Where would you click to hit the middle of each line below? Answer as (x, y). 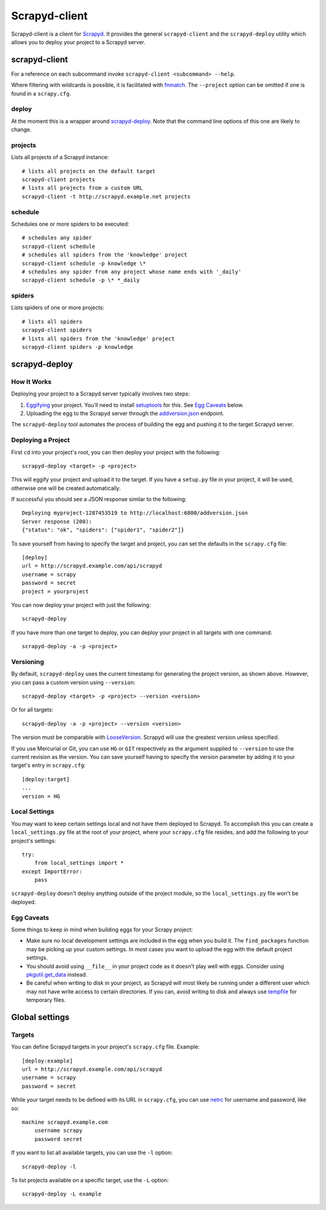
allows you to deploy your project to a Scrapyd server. (78, 42)
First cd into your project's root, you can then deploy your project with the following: (116, 452)
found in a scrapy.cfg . (41, 93)
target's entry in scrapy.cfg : (48, 766)
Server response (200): (57, 521)
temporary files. (46, 1000)
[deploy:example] (47, 1061)
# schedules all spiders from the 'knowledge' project (105, 255)
